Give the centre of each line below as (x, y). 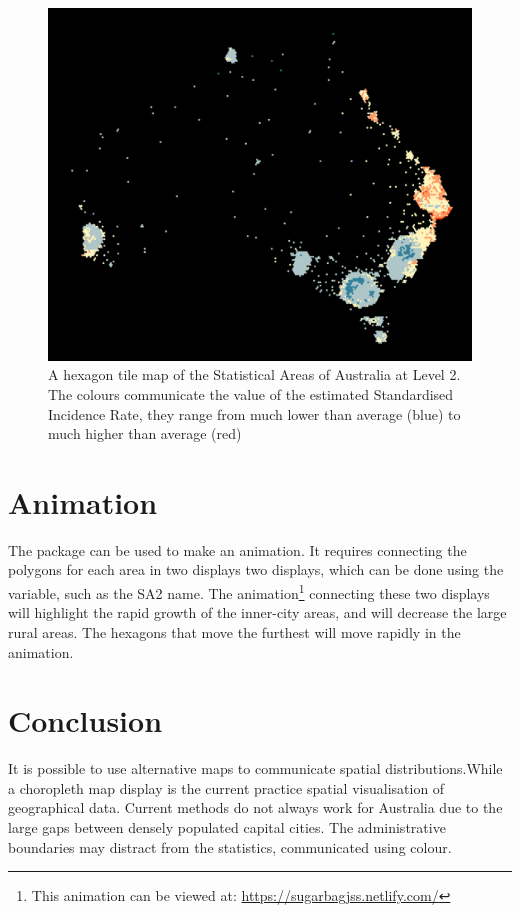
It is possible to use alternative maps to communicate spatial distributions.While (255, 768)
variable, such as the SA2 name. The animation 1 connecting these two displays (249, 591)
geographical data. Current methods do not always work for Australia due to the (255, 807)
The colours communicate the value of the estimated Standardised (251, 393)
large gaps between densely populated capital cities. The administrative (227, 827)
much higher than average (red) (145, 433)
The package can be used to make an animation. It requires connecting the (237, 549)
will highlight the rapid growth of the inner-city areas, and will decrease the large (257, 612)
